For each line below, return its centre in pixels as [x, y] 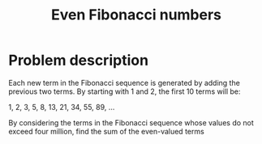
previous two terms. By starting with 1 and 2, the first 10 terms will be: [125, 91]
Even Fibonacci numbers [136, 15]
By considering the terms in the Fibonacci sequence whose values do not [131, 122]
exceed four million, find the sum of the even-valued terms [106, 131]
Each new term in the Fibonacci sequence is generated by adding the [125, 83]
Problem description [78, 60]
